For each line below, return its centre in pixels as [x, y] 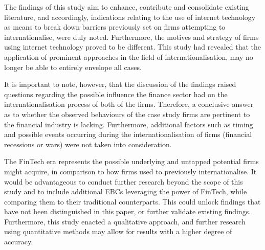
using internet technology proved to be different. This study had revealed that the [133, 47]
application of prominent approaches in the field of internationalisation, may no [129, 56]
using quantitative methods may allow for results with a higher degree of [118, 231]
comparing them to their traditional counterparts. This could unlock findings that [132, 201]
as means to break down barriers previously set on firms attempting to [115, 27]
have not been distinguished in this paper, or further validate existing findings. [128, 211]
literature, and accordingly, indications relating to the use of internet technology [130, 17]
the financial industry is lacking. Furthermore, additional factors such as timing [129, 124]
